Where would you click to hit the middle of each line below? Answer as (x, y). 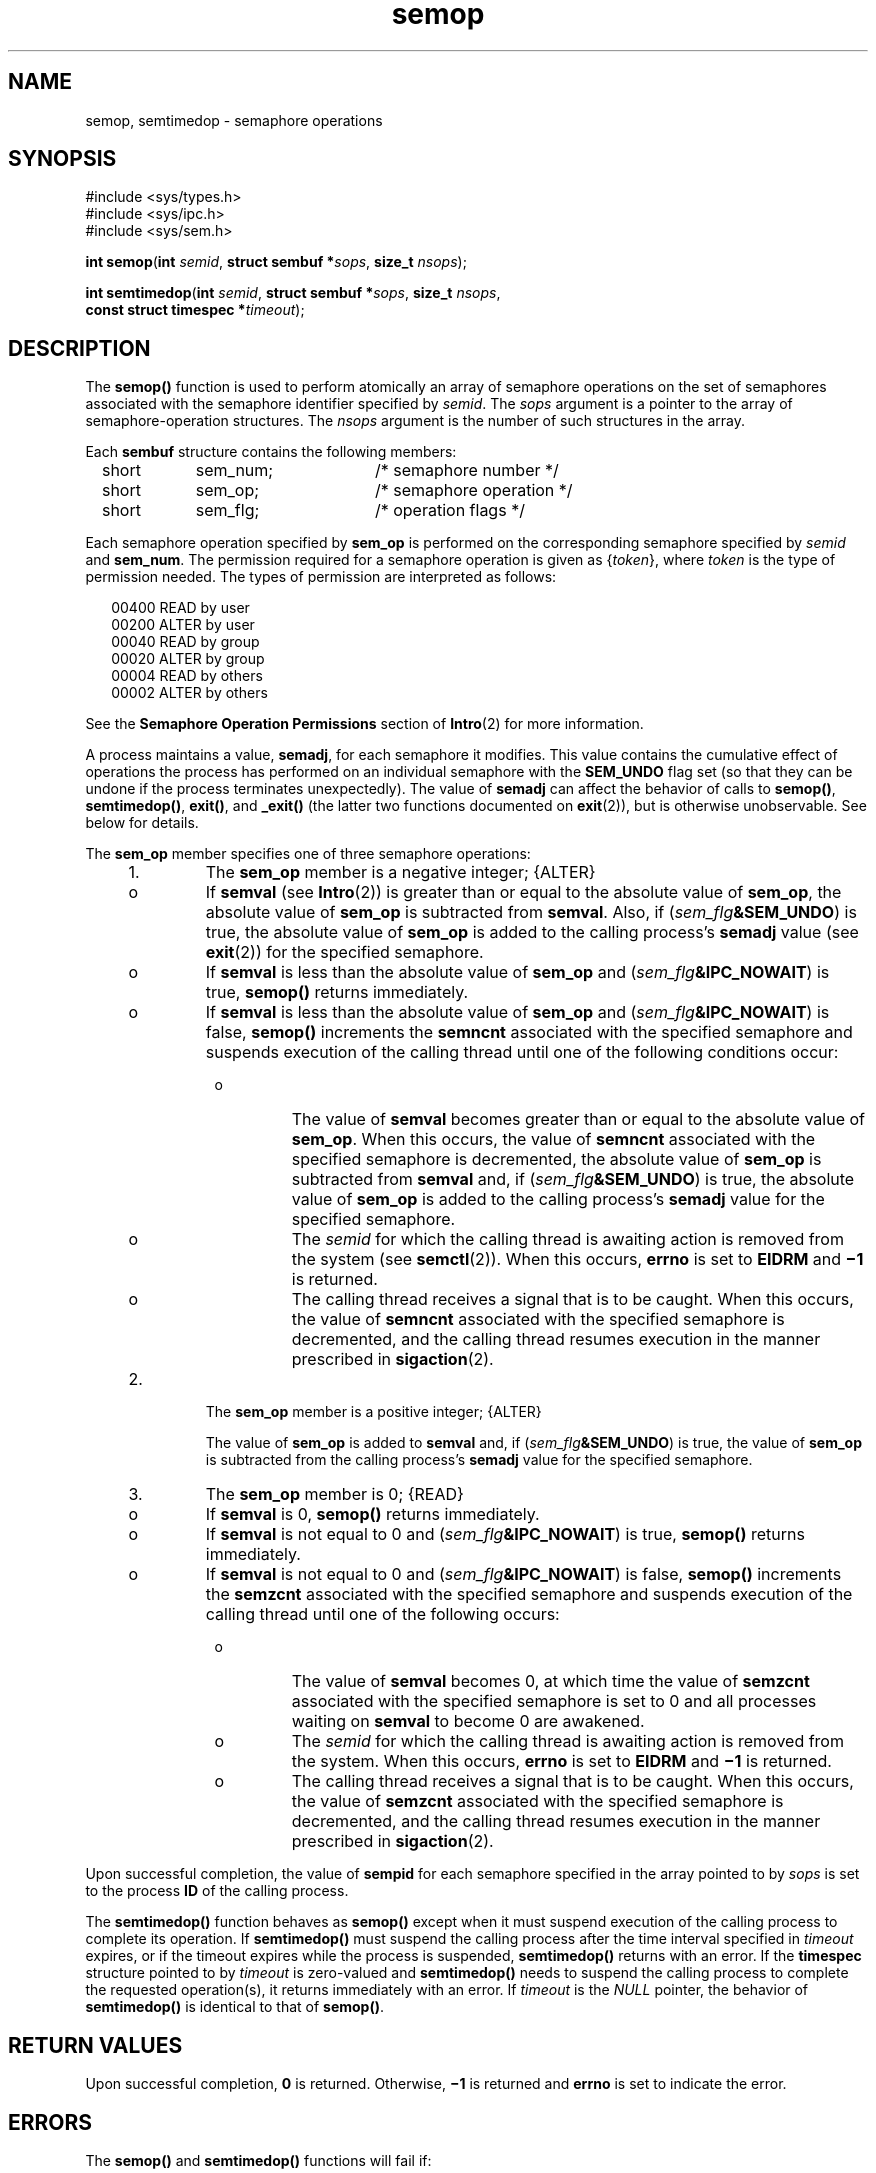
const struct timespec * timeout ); (195, 310)
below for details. (142, 823)
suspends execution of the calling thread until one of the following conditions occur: (522, 1052)
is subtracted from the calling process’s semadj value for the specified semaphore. (479, 1460)
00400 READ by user (180, 608)
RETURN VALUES (95, 2045)
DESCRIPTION (79, 348)
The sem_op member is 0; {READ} (334, 1494)
